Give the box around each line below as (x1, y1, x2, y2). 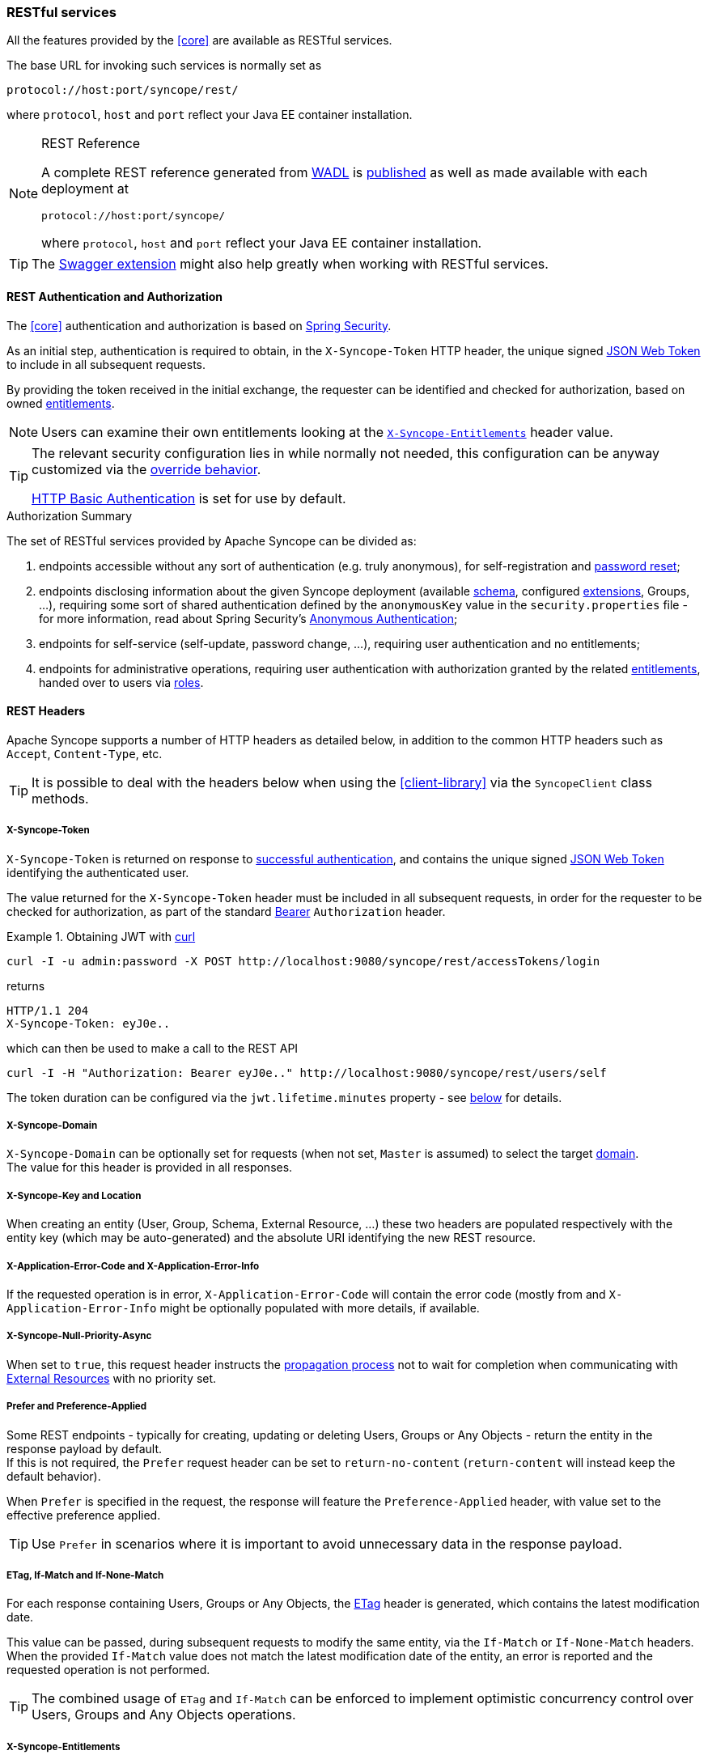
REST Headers (6, 704, 86, 718)
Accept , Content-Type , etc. (6, 746, 163, 761)
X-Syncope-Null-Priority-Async (6, 1330, 152, 1342)
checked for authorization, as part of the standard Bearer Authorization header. (6, 904, 446, 918)
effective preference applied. (6, 1507, 161, 1522)
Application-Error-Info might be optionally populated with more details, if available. (6, 1300, 480, 1315)
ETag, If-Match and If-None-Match (6, 1569, 164, 1581)
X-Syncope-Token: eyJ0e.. (6, 1016, 171, 1030)
